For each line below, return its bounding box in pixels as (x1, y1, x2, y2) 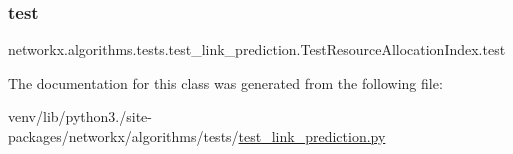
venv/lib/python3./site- (8, 106, 152, 127)
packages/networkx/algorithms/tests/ (8, 126, 239, 146)
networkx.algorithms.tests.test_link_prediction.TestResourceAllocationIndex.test (8, 39, 506, 60)
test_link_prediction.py (238, 126, 386, 146)
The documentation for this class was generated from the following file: (8, 72, 443, 93)
